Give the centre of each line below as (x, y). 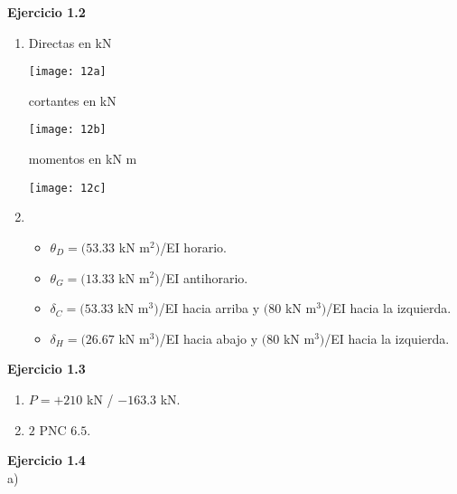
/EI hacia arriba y (209, 308)
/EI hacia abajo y (209, 338)
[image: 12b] (67, 130)
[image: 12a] (67, 72)
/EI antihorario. (204, 277)
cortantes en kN (72, 100)
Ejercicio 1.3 (47, 369)
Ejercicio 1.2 (47, 12)
